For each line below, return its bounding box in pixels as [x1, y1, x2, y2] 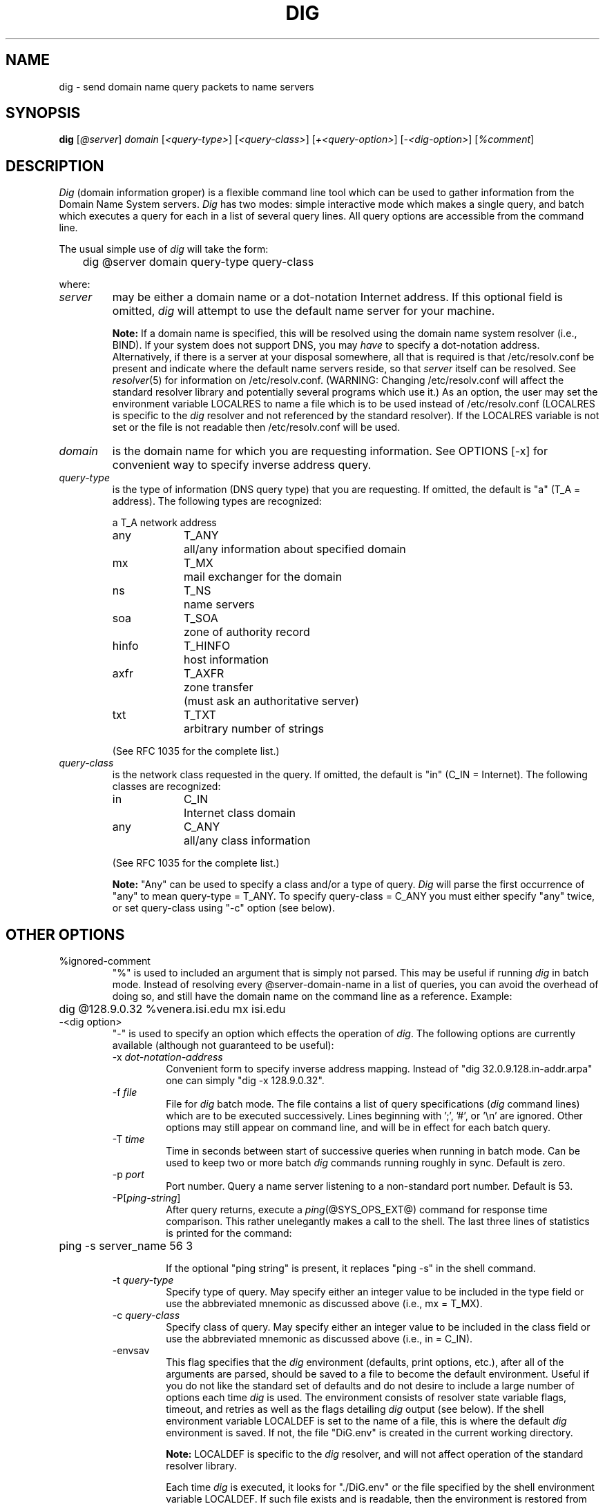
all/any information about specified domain [184, 542, 406, 557]
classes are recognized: [112, 780, 221, 793]
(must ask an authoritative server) [184, 694, 359, 708]
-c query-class [112, 1309, 180, 1322]
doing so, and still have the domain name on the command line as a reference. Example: [112, 990, 512, 1003]
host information [184, 653, 269, 667]
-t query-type [112, 1274, 174, 1286]
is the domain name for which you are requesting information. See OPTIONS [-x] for [112, 444, 548, 459]
